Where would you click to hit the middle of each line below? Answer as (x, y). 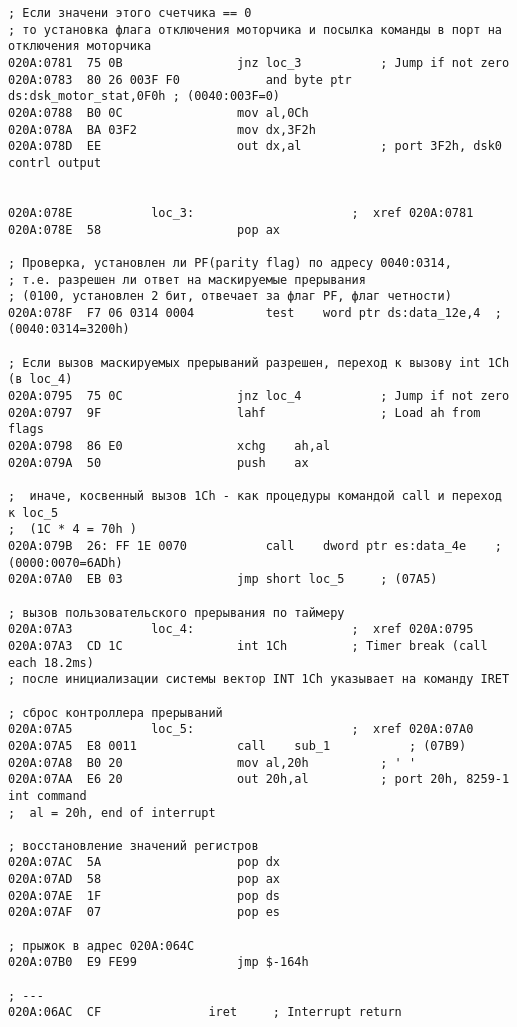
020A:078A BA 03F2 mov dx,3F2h (162, 129)
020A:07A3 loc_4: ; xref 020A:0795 (241, 629)
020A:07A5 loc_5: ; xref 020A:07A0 (241, 729)
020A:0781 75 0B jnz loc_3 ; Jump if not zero (259, 62)
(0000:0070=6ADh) (65, 562)
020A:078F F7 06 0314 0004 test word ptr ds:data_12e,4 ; (255, 312)
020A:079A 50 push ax (158, 462)
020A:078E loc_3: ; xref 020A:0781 (241, 212)
